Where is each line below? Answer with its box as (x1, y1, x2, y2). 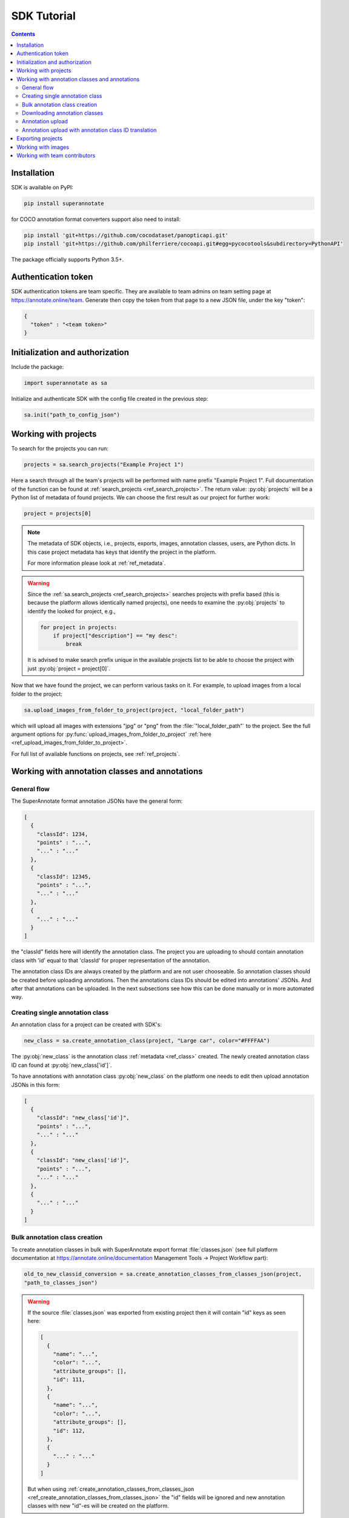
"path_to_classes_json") (24, 1279, 98, 1286)
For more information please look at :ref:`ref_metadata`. (27, 559, 166, 567)
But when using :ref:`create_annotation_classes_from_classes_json (27, 1485, 194, 1492)
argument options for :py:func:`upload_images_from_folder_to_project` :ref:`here (11, 730, 212, 738)
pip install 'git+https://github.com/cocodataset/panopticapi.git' (24, 231, 229, 239)
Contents (11, 30, 36, 38)
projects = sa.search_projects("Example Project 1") (24, 461, 184, 468)
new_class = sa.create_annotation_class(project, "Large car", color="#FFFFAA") (24, 1037, 270, 1044)
